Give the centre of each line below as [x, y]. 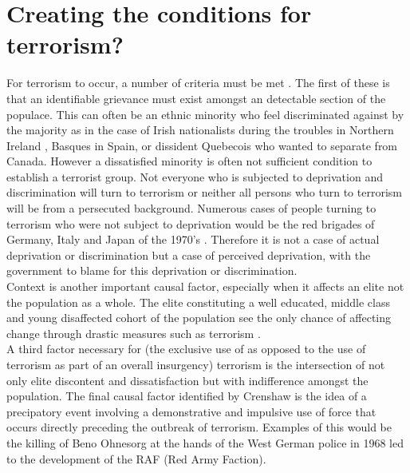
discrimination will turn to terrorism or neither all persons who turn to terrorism [204, 192]
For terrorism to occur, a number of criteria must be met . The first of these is [198, 83]
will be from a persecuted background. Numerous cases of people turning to [191, 208]
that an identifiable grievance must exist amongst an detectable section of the [196, 98]
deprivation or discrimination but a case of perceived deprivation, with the [189, 254]
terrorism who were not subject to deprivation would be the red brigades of [191, 223]
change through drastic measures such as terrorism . [134, 333]
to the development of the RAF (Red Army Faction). [136, 458]
